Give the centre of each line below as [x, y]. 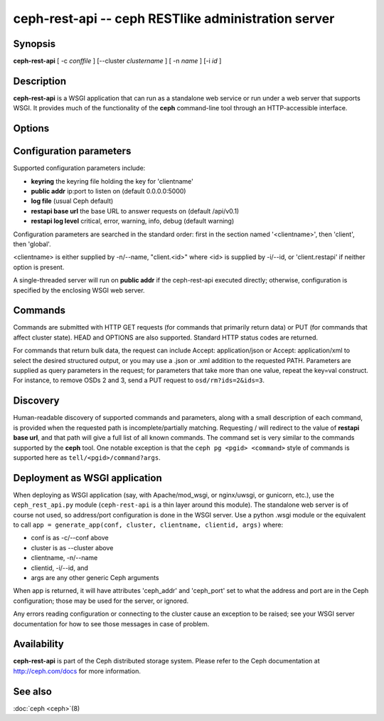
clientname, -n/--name [64, 558]
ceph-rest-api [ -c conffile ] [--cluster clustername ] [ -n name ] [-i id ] [117, 61]
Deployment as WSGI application [88, 478]
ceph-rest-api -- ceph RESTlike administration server [174, 19]
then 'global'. [32, 244]
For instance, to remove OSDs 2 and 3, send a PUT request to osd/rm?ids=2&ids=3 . [139, 380]
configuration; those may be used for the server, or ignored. [101, 601]
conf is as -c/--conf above [70, 538]
